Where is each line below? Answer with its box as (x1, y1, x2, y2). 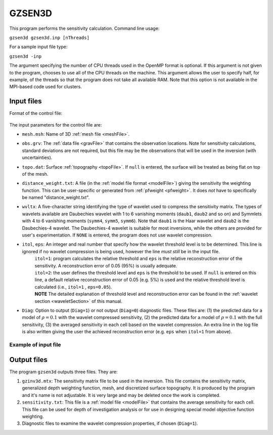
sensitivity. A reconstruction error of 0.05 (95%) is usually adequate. (34, 262, 177, 268)
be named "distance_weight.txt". (22, 194, 90, 201)
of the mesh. (22, 171, 49, 177)
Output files (9, 355, 48, 364)
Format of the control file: (9, 110, 63, 116)
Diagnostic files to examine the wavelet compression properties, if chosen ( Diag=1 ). (22, 420, 198, 426)
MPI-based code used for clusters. (9, 84, 82, 90)
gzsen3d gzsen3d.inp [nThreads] (9, 34, 89, 41)
